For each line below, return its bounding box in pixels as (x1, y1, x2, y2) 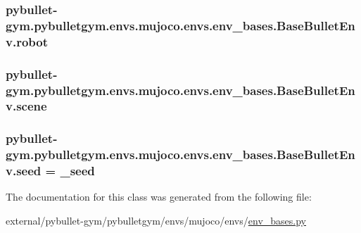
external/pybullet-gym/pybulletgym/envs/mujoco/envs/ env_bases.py (6, 213, 306, 228)
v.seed (6, 162, 42, 180)
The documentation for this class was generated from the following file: (6, 189, 312, 204)
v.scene (6, 97, 47, 115)
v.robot (6, 32, 49, 50)
